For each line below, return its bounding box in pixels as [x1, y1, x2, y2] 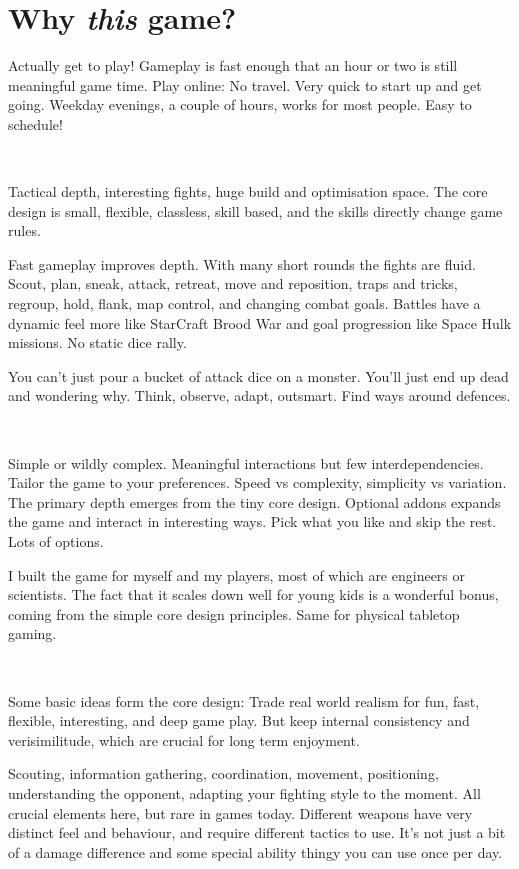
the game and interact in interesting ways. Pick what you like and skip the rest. [8, 511, 497, 532]
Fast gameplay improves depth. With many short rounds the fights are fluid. [8, 253, 476, 274]
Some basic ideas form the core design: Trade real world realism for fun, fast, [8, 690, 480, 711]
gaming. [8, 623, 57, 644]
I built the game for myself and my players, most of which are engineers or [8, 564, 466, 585]
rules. [8, 220, 41, 241]
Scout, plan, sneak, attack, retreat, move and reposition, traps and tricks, [8, 273, 458, 294]
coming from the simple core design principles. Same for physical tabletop [8, 603, 460, 624]
